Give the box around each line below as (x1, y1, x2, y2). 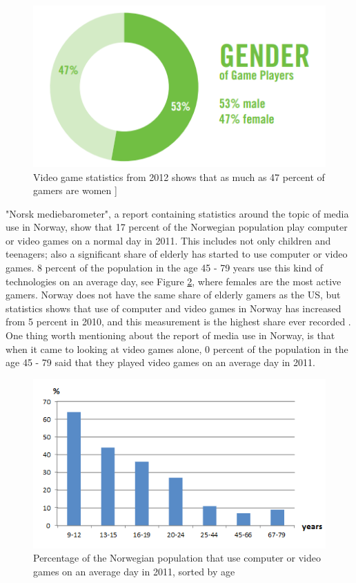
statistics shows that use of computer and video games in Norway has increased (6, 300, 342, 315)
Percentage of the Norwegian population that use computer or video (33, 551, 321, 565)
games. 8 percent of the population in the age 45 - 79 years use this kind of (6, 260, 324, 275)
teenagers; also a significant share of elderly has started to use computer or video (6, 247, 348, 261)
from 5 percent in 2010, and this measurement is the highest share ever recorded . (6, 314, 351, 329)
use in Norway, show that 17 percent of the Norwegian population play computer (6, 220, 348, 234)
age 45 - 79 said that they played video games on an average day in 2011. (6, 355, 315, 370)
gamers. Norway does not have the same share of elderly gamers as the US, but (6, 287, 341, 302)
